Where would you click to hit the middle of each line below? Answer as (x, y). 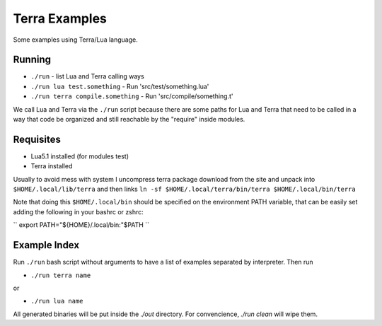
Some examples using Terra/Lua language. (75, 40)
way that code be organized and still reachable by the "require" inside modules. (129, 120)
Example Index (46, 245)
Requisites (37, 139)
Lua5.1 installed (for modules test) (80, 156)
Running (32, 60)
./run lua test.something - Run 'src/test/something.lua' (120, 86)
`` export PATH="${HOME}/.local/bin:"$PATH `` (81, 225)
